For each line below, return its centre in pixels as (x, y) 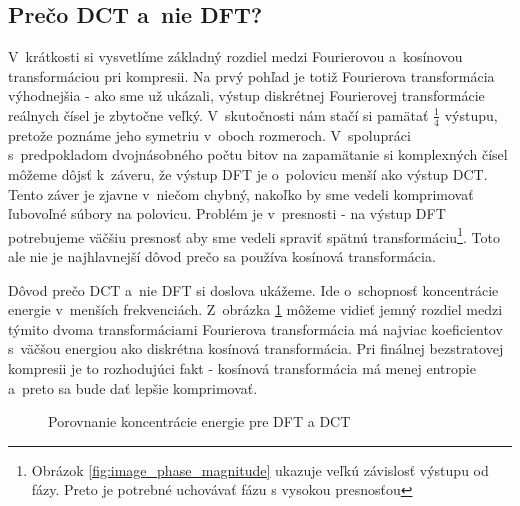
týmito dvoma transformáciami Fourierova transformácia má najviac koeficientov (255, 328)
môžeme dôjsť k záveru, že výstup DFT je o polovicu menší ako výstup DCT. (248, 174)
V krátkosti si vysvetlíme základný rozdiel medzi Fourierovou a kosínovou (235, 56)
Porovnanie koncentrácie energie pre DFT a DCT (199, 421)
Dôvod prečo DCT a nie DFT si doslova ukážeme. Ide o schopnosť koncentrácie (253, 289)
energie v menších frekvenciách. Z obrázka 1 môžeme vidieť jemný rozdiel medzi (255, 309)
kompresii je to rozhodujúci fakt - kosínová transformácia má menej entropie (242, 368)
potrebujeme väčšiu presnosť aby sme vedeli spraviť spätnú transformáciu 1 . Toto (254, 235)
